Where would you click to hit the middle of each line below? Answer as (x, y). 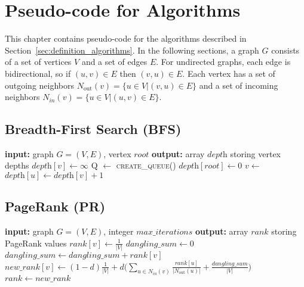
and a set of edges (114, 62)
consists (285, 50)
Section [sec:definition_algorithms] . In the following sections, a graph (132, 50)
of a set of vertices (38, 62)
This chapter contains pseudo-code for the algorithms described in (126, 38)
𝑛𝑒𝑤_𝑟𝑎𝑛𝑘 (23, 267)
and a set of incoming (239, 85)
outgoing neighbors (40, 85)
